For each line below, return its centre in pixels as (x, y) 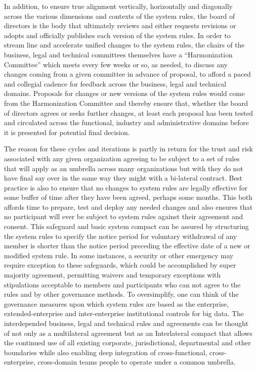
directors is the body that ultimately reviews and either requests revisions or (120, 25)
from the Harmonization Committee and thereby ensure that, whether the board (126, 103)
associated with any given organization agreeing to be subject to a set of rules (122, 158)
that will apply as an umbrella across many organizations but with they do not (124, 168)
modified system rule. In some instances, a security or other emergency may (119, 255)
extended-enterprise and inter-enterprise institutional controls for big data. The (124, 313)
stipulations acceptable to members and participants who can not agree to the (122, 284)
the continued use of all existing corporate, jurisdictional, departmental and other (128, 343)
